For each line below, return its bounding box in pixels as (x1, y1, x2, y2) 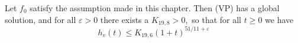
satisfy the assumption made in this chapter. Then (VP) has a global (30, 2, 280, 14)
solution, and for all (5, 13, 76, 25)
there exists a (100, 13, 149, 25)
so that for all (192, 13, 242, 25)
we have (265, 13, 294, 25)
